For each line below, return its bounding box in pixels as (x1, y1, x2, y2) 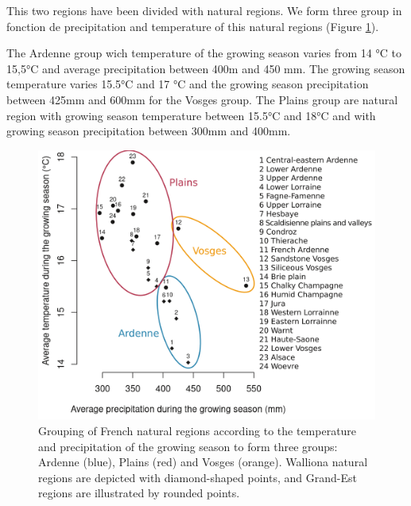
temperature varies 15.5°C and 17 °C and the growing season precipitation (6, 76, 369, 92)
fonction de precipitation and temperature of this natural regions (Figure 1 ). (6, 18, 379, 34)
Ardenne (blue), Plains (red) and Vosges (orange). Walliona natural (38, 453, 368, 470)
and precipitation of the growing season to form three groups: (38, 438, 338, 454)
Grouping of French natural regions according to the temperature (38, 422, 357, 439)
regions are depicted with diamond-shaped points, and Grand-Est (38, 469, 357, 485)
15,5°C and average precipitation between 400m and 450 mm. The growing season (6, 60, 405, 76)
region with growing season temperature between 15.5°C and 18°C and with (6, 107, 376, 123)
